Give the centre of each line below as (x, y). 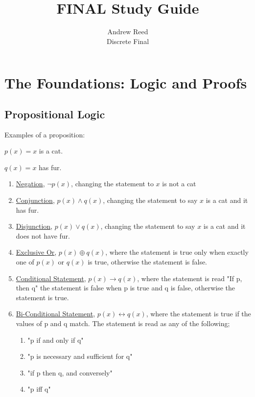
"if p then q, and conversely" (70, 372)
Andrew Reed (128, 32)
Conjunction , (35, 200)
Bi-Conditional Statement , (56, 314)
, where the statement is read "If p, (190, 278)
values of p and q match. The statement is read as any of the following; (123, 323)
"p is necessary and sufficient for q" (80, 356)
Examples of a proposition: (45, 134)
